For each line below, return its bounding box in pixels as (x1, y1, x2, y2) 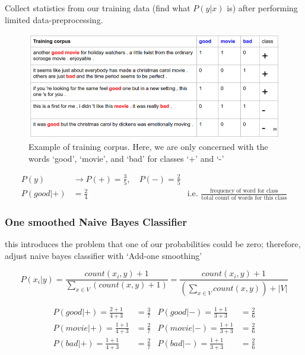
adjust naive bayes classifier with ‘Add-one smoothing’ (5, 249, 202, 261)
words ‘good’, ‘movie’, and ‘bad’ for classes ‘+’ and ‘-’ (28, 152, 224, 164)
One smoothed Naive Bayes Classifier (5, 214, 187, 229)
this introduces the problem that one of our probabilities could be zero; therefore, (5, 237, 301, 250)
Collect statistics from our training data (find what (5, 2, 190, 14)
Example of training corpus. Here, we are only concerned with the (28, 140, 268, 152)
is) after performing (227, 2, 298, 14)
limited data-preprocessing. (5, 13, 103, 25)
